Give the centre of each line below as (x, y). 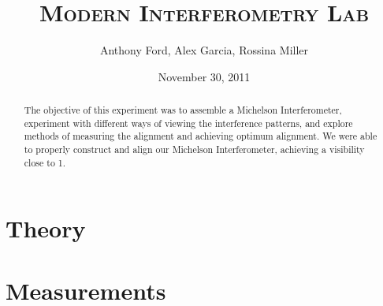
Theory (46, 228)
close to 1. (45, 162)
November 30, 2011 (204, 76)
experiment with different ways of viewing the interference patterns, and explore (188, 123)
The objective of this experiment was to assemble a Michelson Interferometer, (183, 110)
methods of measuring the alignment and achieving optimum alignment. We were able (201, 136)
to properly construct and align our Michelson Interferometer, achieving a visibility (194, 149)
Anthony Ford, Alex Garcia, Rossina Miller (204, 50)
